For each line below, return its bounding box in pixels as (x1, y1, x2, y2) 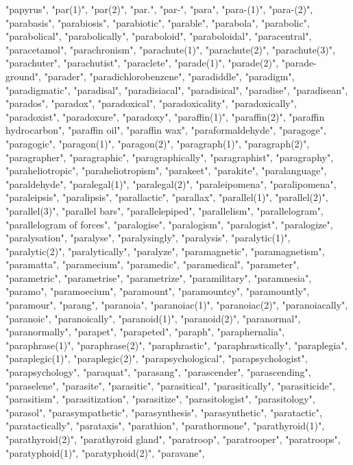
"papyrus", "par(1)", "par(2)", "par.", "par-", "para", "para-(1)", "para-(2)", (5, 2, 313, 16)
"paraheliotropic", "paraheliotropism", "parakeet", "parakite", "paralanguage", (5, 163, 327, 178)
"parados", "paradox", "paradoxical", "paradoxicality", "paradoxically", (5, 96, 297, 110)
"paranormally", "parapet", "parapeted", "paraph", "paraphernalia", (5, 324, 285, 339)
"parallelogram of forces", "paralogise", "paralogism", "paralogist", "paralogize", (5, 217, 333, 231)
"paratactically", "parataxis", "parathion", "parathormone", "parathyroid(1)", (5, 418, 325, 433)
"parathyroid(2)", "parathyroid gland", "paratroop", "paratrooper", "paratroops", (5, 432, 341, 446)
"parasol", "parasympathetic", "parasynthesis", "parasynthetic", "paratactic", (5, 405, 322, 419)
